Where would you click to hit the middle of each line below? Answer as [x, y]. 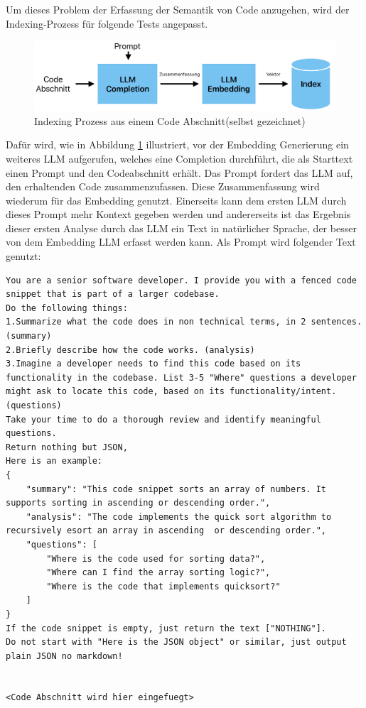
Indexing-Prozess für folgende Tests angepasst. [107, 23]
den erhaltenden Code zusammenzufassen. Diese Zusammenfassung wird [163, 186]
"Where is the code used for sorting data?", [156, 559]
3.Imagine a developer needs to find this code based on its [154, 364]
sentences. [337, 322]
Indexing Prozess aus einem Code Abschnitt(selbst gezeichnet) [170, 120]
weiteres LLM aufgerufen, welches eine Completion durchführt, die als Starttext [179, 158]
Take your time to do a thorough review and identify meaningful [163, 419]
